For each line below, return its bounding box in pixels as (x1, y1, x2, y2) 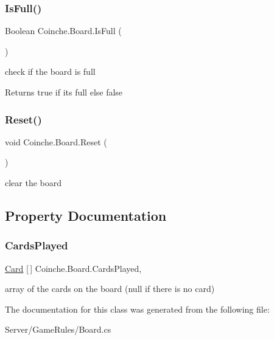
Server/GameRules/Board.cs (5, 323, 111, 336)
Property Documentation (5, 206, 167, 224)
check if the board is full (5, 65, 96, 78)
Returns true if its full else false (5, 86, 123, 98)
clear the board (5, 176, 62, 189)
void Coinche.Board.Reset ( (5, 135, 107, 148)
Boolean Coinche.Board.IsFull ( (5, 24, 122, 37)
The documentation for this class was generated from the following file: (5, 302, 270, 315)
